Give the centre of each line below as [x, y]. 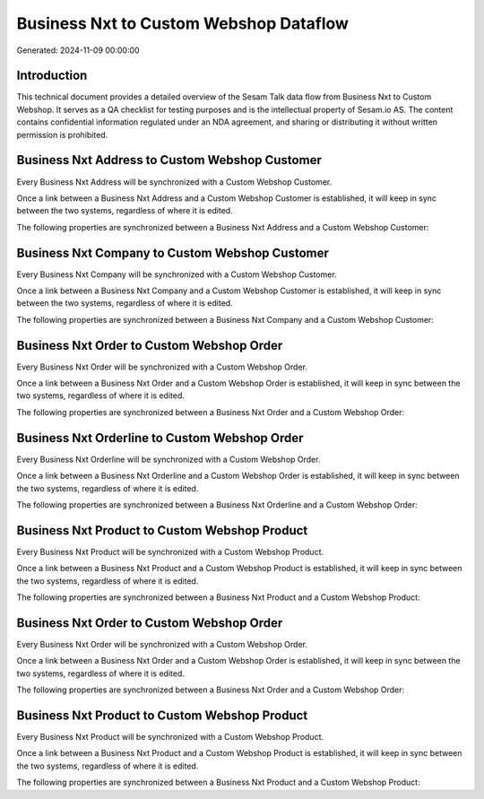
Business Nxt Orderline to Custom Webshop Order [160, 438]
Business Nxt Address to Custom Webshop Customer [169, 160]
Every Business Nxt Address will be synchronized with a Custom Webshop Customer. [174, 182]
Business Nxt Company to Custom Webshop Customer [173, 252]
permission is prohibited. [62, 135]
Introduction [52, 76]
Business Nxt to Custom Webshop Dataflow [183, 23]
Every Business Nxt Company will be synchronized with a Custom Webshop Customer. [177, 274]
